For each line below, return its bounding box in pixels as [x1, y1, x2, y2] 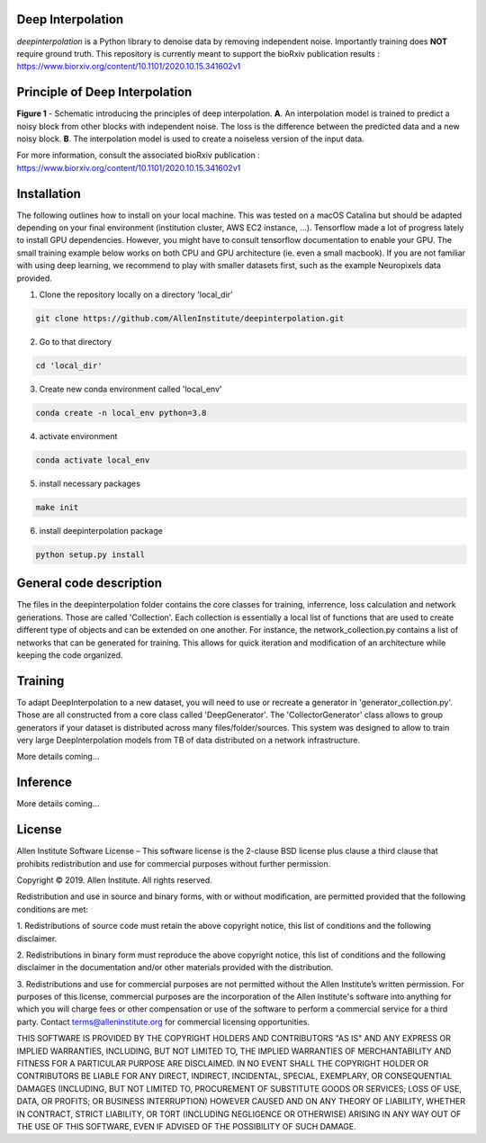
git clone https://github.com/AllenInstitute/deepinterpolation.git [35, 313, 345, 323]
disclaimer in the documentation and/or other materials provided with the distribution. [16, 962, 334, 973]
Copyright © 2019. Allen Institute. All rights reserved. [16, 874, 213, 886]
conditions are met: [16, 904, 89, 914]
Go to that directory [39, 336, 112, 346]
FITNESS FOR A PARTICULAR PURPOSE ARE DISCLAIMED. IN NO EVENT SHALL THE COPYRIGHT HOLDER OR [16, 1058, 429, 1069]
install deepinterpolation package [39, 525, 164, 535]
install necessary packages [39, 478, 141, 489]
